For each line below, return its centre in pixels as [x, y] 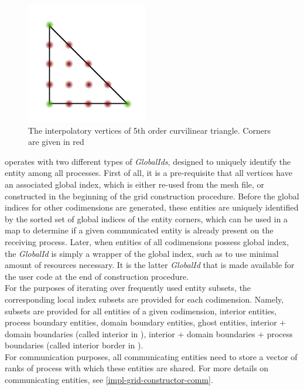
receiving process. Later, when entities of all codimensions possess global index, [147, 241]
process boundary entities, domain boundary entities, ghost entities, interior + [146, 322]
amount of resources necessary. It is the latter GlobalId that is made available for [150, 265]
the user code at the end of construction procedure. [97, 276]
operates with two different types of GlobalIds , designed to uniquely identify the [148, 161]
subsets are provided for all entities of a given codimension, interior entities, [141, 311]
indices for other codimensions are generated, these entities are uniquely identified [152, 207]
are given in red [56, 142]
